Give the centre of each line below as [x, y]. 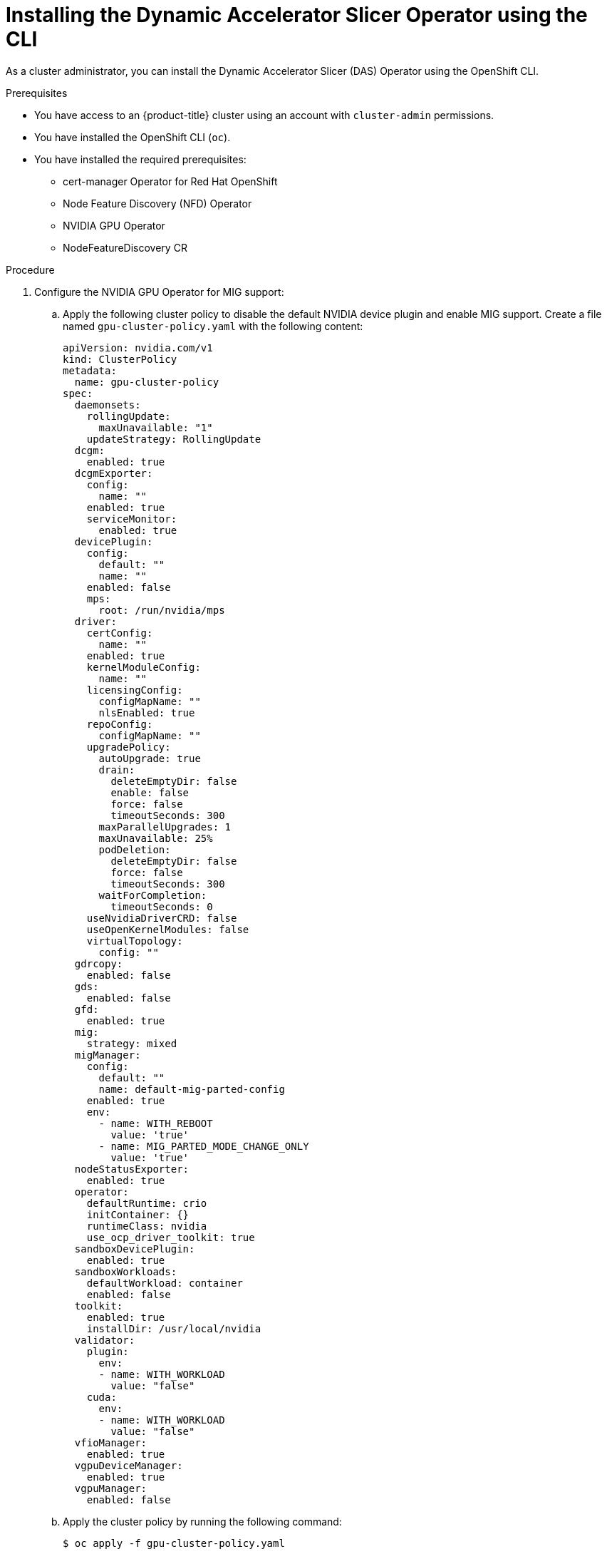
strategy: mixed [132, 1043]
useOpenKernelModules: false [168, 929]
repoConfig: [120, 724]
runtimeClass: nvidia [147, 1226]
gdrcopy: [99, 963]
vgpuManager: [111, 1488]
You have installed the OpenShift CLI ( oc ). [133, 137]
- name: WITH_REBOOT [156, 1123]
